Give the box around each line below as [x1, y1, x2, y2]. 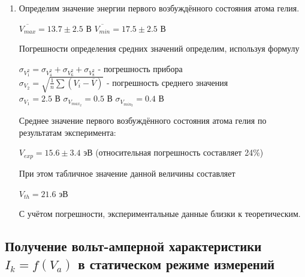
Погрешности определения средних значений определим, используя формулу [19, 42, 300, 55]
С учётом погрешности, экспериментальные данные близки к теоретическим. [19, 207, 301, 220]
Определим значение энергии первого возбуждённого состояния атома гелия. [19, 2, 300, 14]
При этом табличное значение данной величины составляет [19, 166, 235, 179]
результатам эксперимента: [19, 126, 116, 138]
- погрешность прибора [98, 62, 183, 75]
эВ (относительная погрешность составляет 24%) [83, 146, 264, 159]
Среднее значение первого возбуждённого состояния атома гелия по [19, 114, 267, 127]
